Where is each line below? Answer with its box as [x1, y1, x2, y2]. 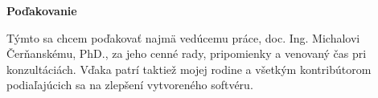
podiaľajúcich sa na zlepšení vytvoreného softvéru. [6, 76, 253, 93]
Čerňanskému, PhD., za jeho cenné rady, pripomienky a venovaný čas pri [6, 45, 367, 62]
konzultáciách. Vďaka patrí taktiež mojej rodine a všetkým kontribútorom [6, 60, 372, 77]
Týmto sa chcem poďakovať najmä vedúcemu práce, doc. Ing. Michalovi [6, 29, 360, 46]
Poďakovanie [6, 2, 77, 18]
